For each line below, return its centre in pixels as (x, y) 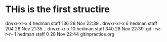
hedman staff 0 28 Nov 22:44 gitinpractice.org (66, 34)
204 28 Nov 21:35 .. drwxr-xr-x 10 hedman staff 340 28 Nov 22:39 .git (78, 28)
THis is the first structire (57, 9)
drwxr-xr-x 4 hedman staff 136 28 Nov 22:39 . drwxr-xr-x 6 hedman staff (81, 23)
